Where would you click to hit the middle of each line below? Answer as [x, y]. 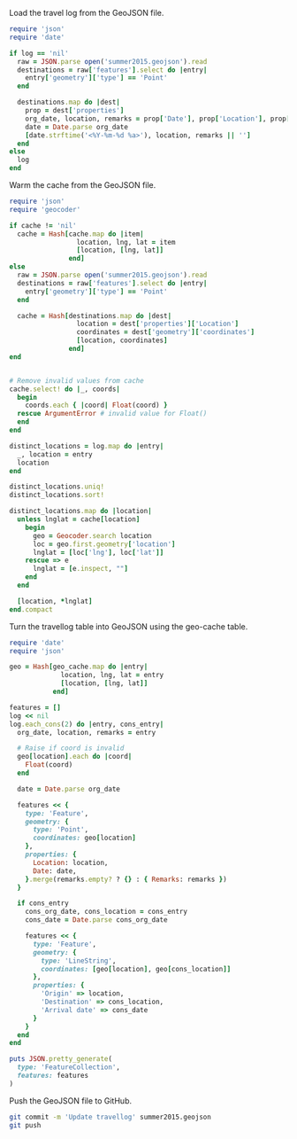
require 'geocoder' [45, 209]
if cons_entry [43, 903]
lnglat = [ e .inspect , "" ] [80, 569]
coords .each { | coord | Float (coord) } [96, 406]
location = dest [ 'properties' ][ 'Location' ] [158, 324]
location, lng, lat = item [126, 242]
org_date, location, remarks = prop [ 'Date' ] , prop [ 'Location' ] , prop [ [158, 119]
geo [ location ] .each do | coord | [75, 757]
